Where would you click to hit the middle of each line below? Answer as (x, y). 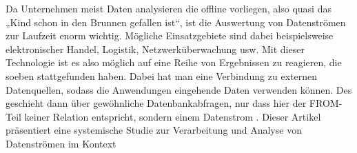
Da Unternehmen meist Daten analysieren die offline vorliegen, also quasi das (169, 8)
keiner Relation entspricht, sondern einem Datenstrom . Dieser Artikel (173, 116)
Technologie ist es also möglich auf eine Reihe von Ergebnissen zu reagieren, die (174, 62)
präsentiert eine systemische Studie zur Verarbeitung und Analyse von (154, 130)
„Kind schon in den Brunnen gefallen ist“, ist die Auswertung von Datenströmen (176, 22)
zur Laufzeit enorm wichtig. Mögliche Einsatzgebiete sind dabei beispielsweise (170, 35)
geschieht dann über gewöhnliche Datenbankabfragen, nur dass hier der (156, 103)
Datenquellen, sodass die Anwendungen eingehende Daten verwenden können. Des (179, 89)
